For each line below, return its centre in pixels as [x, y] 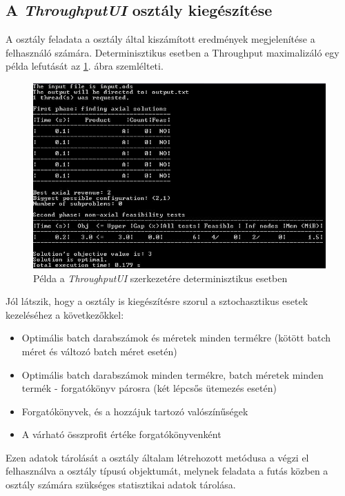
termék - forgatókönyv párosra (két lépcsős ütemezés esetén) [149, 388]
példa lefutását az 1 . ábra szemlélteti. [85, 66]
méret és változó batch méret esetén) [99, 351]
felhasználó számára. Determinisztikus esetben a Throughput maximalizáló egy [172, 52]
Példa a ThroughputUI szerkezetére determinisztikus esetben [160, 278]
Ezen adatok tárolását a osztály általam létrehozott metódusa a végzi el [157, 457]
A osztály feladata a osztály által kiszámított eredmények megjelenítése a [160, 39]
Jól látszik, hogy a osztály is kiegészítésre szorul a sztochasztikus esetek [157, 301]
